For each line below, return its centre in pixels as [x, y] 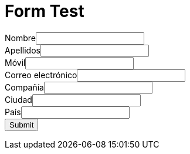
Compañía [24, 87]
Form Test [45, 11]
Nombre [20, 38]
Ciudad [18, 99]
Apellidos [23, 50]
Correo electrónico [41, 75]
